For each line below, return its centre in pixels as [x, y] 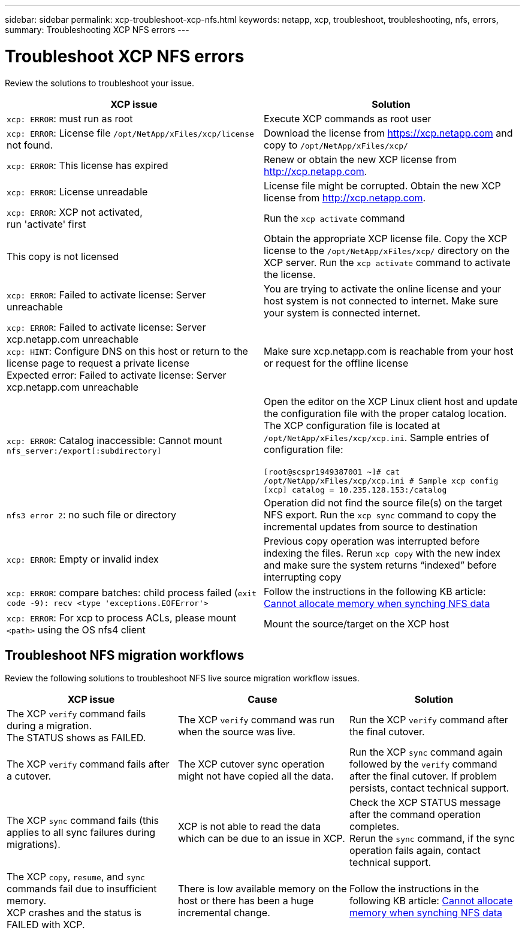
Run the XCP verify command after [429, 720]
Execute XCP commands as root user [348, 118]
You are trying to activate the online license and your [383, 289]
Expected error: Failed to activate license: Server [117, 375]
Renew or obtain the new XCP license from [360, 159]
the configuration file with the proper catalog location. [385, 413]
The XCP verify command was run [256, 720]
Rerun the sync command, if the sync [432, 839]
